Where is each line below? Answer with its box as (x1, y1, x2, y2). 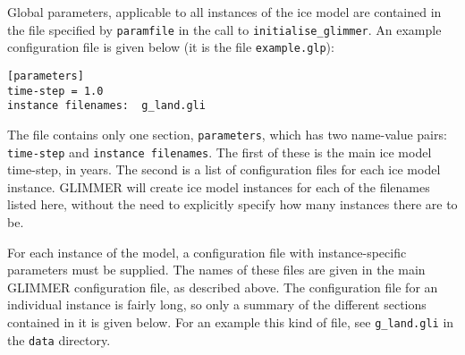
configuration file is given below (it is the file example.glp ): (7, 38, 334, 56)
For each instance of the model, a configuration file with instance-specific (7, 242, 407, 261)
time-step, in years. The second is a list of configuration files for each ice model (7, 160, 441, 179)
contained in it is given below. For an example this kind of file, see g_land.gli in (7, 312, 454, 331)
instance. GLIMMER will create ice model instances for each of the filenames (7, 177, 430, 196)
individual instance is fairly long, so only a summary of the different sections (7, 295, 427, 314)
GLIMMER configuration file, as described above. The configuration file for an (7, 277, 438, 296)
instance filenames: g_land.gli (7, 99, 206, 113)
